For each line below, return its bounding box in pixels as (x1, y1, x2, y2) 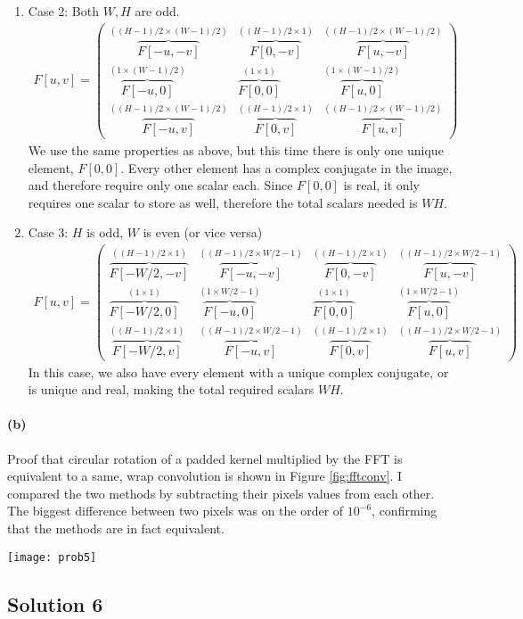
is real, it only (343, 176, 420, 194)
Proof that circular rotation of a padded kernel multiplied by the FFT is (7, 449, 403, 467)
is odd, (86, 223, 124, 242)
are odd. (135, 2, 180, 20)
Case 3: (28, 223, 69, 242)
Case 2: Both (28, 2, 99, 20)
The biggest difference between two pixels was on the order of (7, 501, 344, 520)
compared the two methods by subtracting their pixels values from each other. (7, 483, 435, 502)
